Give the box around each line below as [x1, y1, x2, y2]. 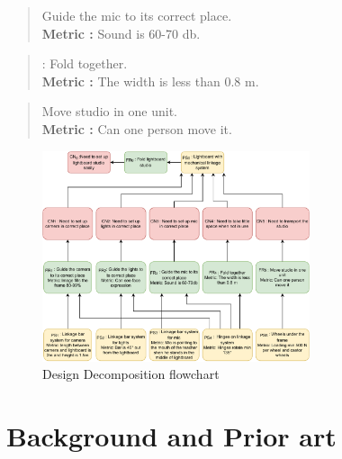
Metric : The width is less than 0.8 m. [41, 71, 259, 90]
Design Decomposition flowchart [42, 364, 220, 383]
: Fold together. [41, 54, 128, 73]
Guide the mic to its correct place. [41, 6, 232, 24]
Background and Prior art [6, 418, 337, 454]
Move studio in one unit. [41, 102, 178, 121]
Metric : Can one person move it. [41, 119, 232, 138]
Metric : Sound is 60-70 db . [41, 23, 201, 42]
